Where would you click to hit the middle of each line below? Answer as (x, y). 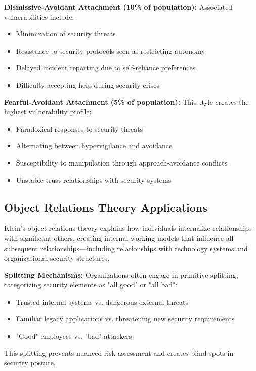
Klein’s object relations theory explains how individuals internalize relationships (128, 228)
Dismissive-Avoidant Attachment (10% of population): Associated (118, 7)
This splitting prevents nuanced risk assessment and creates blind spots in (119, 353)
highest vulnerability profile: (48, 112)
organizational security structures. (57, 258)
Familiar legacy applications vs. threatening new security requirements (125, 319)
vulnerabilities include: (39, 16)
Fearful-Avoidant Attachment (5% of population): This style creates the (126, 101)
